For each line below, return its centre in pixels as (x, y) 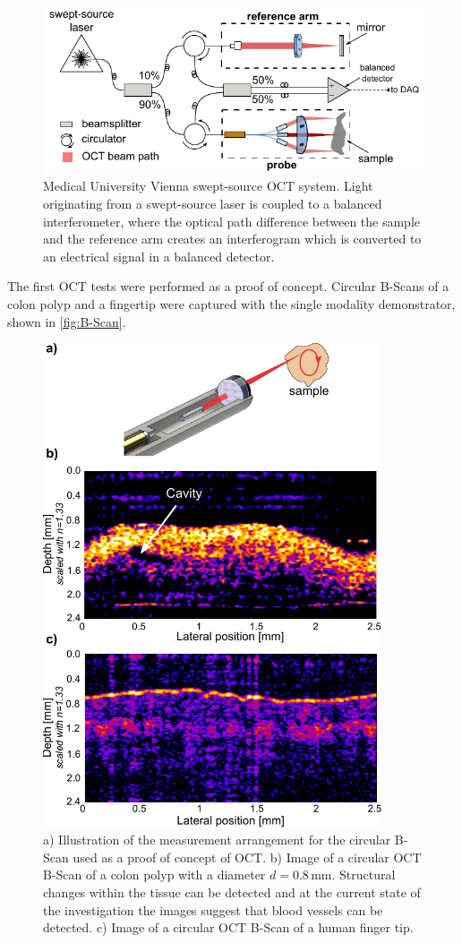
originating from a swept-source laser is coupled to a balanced (213, 203)
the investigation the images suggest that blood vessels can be (213, 909)
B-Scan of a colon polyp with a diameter (154, 874)
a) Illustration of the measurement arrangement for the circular (217, 840)
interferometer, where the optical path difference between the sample (232, 221)
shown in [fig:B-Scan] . (67, 321)
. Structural (364, 874)
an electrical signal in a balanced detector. (159, 256)
